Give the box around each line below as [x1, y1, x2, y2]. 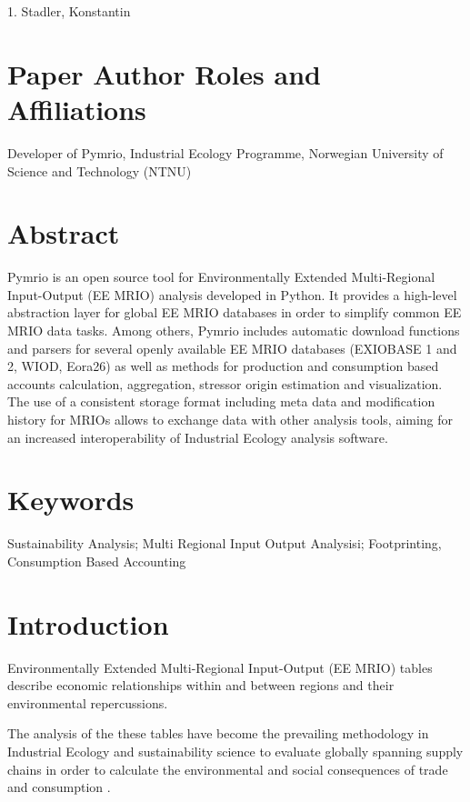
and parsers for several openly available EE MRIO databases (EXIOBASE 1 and [7, 338, 457, 357]
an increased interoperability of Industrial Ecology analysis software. [7, 427, 388, 446]
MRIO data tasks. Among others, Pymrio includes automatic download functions [7, 321, 460, 339]
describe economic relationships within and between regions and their [7, 676, 395, 695]
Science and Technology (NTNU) [7, 161, 192, 180]
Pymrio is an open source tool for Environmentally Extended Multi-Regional [7, 267, 435, 286]
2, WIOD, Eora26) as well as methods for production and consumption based [7, 356, 439, 376]
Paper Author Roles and [7, 55, 321, 92]
